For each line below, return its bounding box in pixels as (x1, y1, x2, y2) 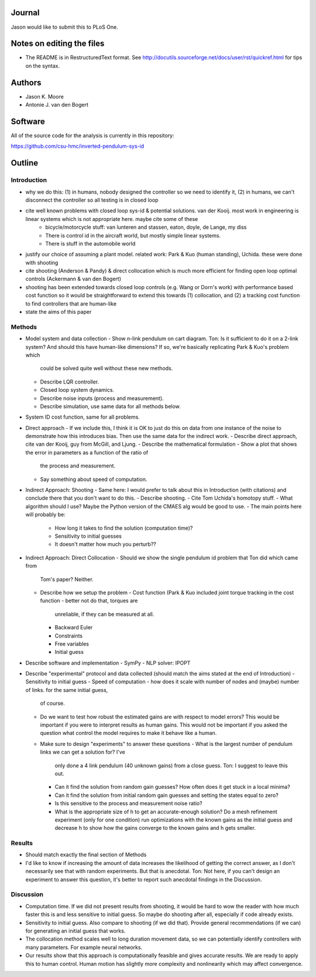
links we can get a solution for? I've (40, 748, 125, 756)
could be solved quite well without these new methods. (40, 365, 173, 372)
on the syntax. (25, 62, 60, 69)
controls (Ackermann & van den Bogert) (25, 276, 122, 283)
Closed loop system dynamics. (40, 386, 114, 393)
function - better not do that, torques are (40, 597, 138, 604)
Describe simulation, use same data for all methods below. (40, 402, 181, 410)
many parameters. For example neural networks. (25, 944, 143, 951)
